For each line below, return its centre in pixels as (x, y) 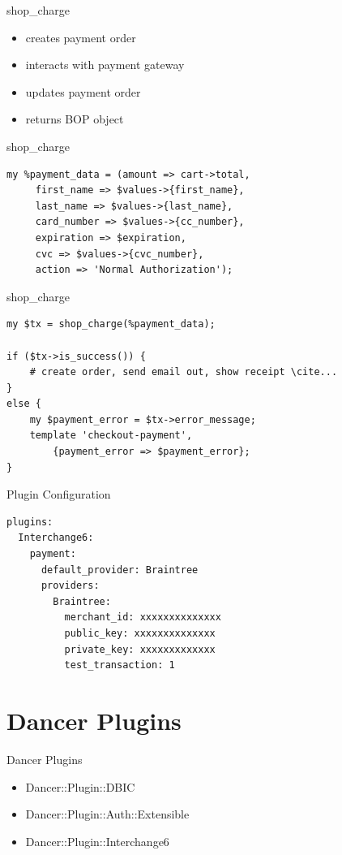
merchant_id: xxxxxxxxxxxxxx (143, 617)
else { (24, 404)
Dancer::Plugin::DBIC (80, 786)
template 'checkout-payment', (111, 436)
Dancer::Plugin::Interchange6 (97, 841)
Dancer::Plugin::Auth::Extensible (107, 814)
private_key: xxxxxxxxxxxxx (140, 649)
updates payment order (83, 91)
